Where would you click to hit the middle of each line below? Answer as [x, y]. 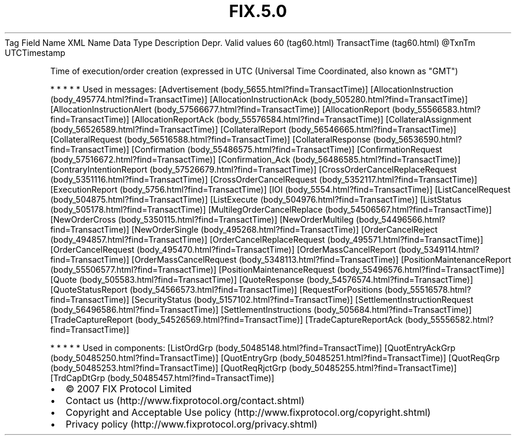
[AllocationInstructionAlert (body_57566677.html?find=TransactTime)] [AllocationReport [220, 109]
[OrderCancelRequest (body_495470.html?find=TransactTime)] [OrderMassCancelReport [223, 249]
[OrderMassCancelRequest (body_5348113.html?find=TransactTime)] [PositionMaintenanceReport [321, 259]
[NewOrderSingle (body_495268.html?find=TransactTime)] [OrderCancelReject [285, 229]
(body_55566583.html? [436, 109]
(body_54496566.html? [401, 219]
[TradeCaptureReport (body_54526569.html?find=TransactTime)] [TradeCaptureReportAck [226, 319]
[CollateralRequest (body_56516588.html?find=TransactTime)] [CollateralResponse [211, 139]
